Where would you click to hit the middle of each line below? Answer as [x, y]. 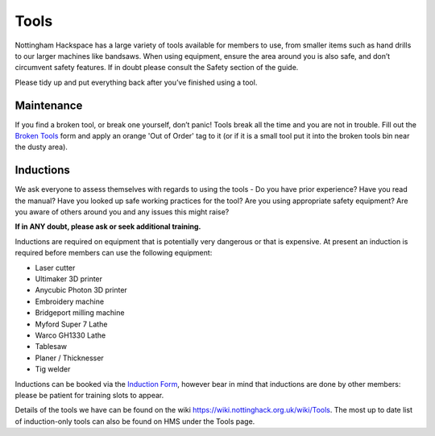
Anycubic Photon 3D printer [81, 290]
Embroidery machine [70, 301]
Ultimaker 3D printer [69, 279]
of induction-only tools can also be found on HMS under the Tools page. [135, 421]
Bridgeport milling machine [80, 313]
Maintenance [49, 105]
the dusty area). [41, 147]
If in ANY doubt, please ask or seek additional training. [108, 226]
